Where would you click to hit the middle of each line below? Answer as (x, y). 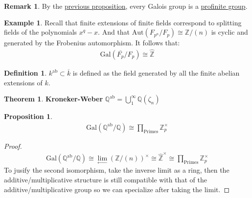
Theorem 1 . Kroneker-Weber (54, 99)
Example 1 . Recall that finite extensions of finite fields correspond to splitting (123, 22)
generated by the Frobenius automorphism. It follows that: (92, 43)
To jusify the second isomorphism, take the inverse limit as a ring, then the (117, 170)
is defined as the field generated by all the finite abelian (156, 73)
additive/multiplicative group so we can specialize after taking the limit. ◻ (117, 189)
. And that (114, 32)
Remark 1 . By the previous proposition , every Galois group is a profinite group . (126, 6)
